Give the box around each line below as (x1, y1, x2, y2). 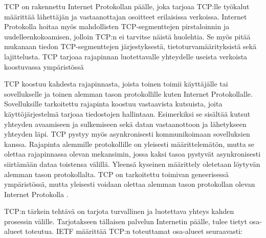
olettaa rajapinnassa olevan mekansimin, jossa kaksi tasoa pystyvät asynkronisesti (4, 148, 261, 159)
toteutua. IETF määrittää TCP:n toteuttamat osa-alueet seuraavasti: (25, 226, 243, 236)
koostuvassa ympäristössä (4, 61, 84, 72)
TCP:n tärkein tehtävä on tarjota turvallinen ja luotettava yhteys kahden (4, 206, 234, 217)
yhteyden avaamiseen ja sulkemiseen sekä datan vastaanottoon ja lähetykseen (4, 118, 247, 129)
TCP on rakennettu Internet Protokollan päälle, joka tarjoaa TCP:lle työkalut (4, 1, 250, 11)
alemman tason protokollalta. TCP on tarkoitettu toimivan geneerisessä (4, 168, 229, 179)
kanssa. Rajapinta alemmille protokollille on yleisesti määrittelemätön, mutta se (4, 138, 255, 149)
